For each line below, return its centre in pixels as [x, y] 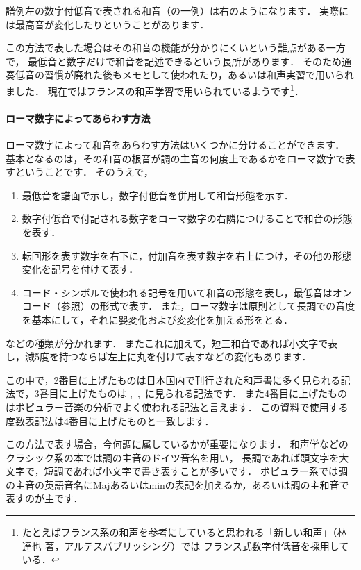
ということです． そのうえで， [84, 172]
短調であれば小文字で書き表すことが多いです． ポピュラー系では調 [196, 471]
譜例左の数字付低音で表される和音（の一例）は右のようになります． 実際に [177, 10]
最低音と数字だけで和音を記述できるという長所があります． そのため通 [190, 61]
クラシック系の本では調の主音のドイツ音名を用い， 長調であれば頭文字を [173, 457]
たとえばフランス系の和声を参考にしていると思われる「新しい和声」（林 [184, 532]
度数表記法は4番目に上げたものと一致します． [110, 420]
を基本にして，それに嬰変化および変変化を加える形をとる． [157, 319]
